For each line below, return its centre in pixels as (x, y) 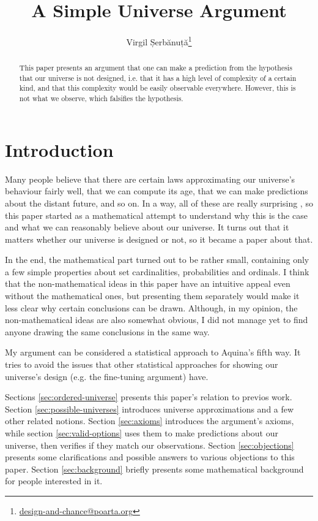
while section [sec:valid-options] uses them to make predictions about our (142, 433)
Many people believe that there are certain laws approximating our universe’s (150, 179)
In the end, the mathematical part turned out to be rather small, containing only (157, 260)
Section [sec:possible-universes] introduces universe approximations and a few (150, 409)
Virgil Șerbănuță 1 (159, 41)
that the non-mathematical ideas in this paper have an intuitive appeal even (148, 283)
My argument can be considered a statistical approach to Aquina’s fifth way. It (153, 352)
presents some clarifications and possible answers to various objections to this (150, 457)
